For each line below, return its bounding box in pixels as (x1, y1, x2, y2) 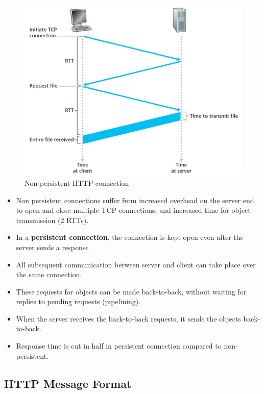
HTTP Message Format (4, 375, 132, 391)
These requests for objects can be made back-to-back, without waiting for (16, 286, 247, 297)
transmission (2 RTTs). (16, 214, 89, 225)
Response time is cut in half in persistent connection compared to (16, 340, 222, 351)
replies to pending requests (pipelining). (16, 296, 141, 307)
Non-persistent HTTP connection (25, 177, 129, 188)
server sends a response (16, 241, 89, 252)
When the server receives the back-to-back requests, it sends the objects (16, 313, 241, 324)
